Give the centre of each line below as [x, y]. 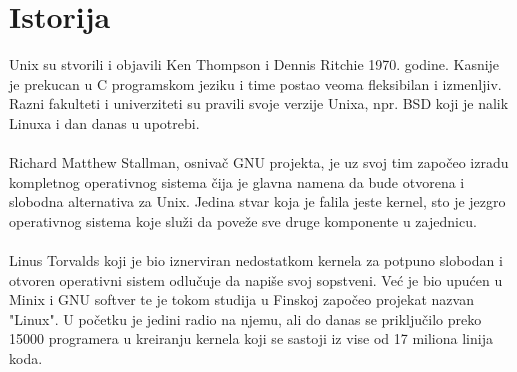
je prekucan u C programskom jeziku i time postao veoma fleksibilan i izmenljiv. [255, 83]
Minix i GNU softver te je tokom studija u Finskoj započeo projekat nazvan [241, 299]
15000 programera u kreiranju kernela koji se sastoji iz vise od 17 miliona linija [251, 338]
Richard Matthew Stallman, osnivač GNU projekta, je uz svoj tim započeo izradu [259, 162]
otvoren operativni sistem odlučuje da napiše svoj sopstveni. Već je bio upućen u [256, 279]
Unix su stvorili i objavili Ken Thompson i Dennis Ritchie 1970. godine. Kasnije [254, 64]
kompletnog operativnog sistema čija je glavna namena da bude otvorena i [237, 181]
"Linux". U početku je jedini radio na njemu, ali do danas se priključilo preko [245, 318]
